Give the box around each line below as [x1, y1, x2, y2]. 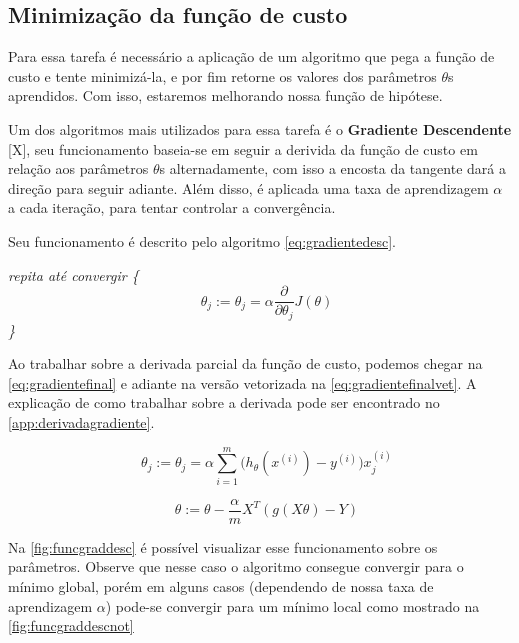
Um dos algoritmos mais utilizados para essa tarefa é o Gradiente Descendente [8, 118, 512, 139]
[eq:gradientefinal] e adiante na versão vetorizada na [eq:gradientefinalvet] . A [8, 372, 477, 393]
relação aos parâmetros [8, 158, 149, 179]
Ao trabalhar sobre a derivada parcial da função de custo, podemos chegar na [8, 353, 483, 374]
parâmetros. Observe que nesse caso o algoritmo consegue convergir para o [8, 556, 464, 577]
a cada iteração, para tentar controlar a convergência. [8, 197, 336, 218]
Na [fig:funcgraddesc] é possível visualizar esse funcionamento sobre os [8, 536, 438, 557]
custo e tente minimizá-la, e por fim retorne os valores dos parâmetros [8, 65, 437, 86]
